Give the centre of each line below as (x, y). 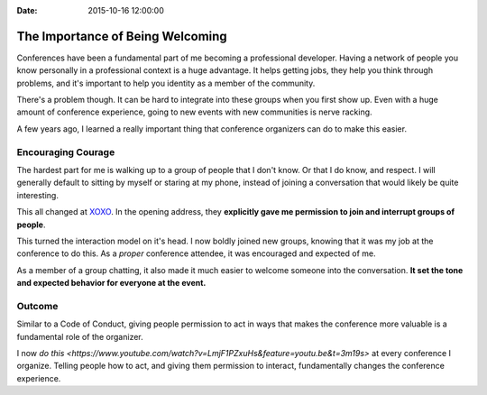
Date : (27, 10)
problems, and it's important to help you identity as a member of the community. (166, 83)
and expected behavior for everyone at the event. (111, 283)
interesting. (37, 195)
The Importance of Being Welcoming (122, 36)
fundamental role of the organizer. (80, 336)
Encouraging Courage (66, 152)
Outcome (37, 306)
